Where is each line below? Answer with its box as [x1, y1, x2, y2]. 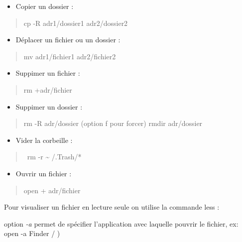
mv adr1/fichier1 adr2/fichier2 [23, 51, 116, 61]
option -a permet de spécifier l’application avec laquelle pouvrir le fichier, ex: [4, 218, 239, 229]
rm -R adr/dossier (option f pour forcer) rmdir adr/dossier [23, 118, 203, 128]
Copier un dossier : [15, 1, 74, 11]
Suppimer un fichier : [15, 68, 80, 78]
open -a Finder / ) [4, 228, 60, 239]
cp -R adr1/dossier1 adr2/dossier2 [23, 17, 128, 28]
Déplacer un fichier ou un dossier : [15, 34, 121, 45]
